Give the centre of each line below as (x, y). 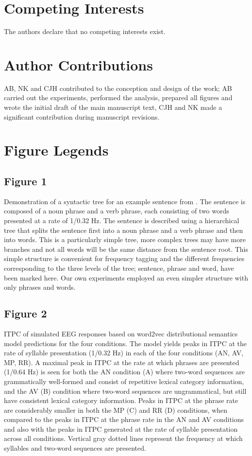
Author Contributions (78, 64)
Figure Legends (56, 150)
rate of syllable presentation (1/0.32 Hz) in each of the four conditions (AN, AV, (124, 353)
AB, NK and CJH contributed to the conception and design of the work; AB (118, 88)
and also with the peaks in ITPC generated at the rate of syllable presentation (121, 429)
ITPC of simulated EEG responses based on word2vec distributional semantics (121, 333)
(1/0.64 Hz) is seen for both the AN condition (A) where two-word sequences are (124, 372)
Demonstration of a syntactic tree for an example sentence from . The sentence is (125, 201)
